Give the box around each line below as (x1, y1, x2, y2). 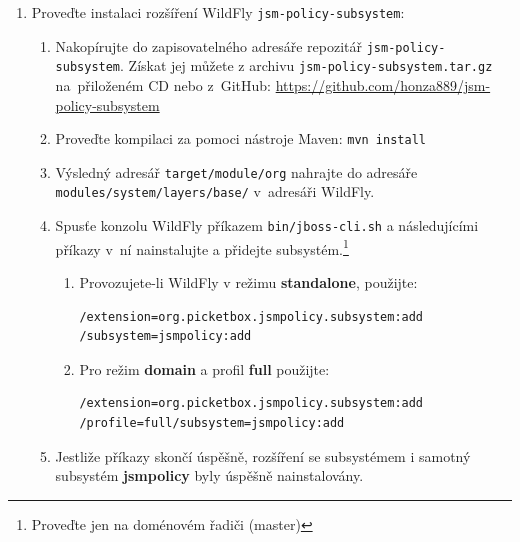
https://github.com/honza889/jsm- (275, 74, 491, 95)
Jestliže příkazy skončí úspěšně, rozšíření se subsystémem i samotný (55, 445, 471, 466)
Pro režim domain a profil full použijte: (79, 358, 330, 379)
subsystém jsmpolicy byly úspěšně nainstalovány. (55, 465, 364, 486)
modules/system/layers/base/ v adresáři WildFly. (55, 181, 375, 202)
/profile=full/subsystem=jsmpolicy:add (79, 416, 345, 430)
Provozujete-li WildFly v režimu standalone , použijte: (79, 272, 418, 293)
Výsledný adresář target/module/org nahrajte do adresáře (55, 161, 418, 182)
